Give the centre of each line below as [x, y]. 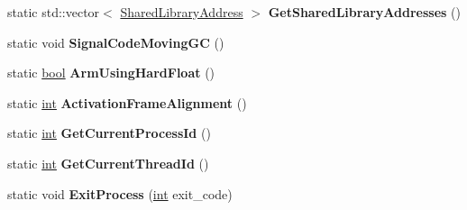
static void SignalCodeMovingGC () [116, 42]
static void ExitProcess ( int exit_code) [120, 193]
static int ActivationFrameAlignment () [127, 102]
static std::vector [54, 12]
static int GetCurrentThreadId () [108, 163]
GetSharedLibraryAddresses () [364, 12]
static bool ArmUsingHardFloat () [111, 73]
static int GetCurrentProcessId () [109, 133]
